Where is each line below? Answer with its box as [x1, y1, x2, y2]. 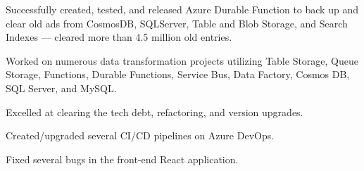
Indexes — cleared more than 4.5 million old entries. [6, 30, 232, 44]
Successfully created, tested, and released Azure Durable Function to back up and [6, 2, 358, 16]
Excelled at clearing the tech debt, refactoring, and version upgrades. [6, 104, 303, 119]
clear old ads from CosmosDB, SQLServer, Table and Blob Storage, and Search [6, 15, 348, 30]
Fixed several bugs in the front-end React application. [6, 151, 239, 166]
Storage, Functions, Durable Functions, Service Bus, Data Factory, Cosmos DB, [6, 67, 350, 82]
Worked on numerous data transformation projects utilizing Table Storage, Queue [6, 53, 359, 68]
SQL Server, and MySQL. [6, 80, 117, 95]
